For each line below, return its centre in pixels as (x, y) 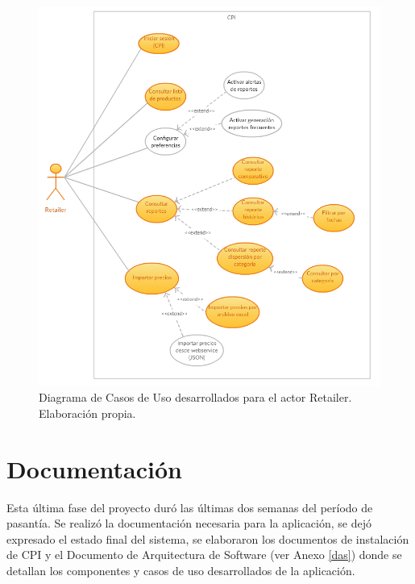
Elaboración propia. (87, 413)
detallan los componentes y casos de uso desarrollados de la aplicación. (181, 571)
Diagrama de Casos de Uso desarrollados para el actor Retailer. (195, 397)
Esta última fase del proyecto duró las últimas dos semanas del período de (190, 507)
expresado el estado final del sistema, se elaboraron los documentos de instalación (208, 538)
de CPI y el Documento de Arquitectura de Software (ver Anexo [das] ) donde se (204, 555)
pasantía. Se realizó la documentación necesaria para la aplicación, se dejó (189, 523)
